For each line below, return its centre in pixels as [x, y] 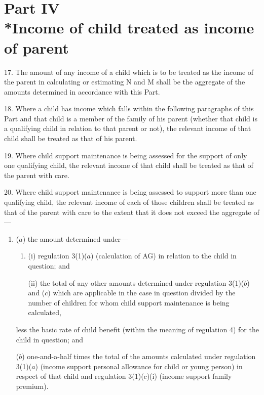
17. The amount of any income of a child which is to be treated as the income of [129, 72]
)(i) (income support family [189, 376]
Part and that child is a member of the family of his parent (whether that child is [131, 118]
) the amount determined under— [75, 238]
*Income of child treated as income [129, 28]
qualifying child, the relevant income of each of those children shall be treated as [129, 202]
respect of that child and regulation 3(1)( [80, 376]
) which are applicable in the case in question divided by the [142, 293]
